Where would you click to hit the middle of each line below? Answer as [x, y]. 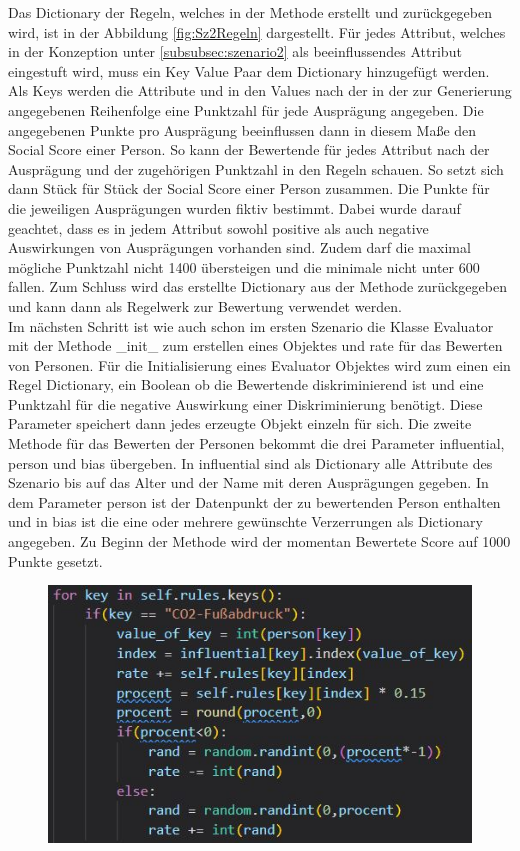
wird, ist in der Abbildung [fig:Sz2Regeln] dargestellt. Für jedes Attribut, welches [257, 31]
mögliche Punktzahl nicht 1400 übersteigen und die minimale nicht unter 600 [244, 266]
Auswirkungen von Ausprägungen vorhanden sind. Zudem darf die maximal [239, 247]
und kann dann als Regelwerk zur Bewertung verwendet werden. [205, 305]
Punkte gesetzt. [55, 560]
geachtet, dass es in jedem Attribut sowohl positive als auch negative [218, 227]
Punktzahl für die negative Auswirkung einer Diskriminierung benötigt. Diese [245, 403]
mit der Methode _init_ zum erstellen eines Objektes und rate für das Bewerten [255, 345]
